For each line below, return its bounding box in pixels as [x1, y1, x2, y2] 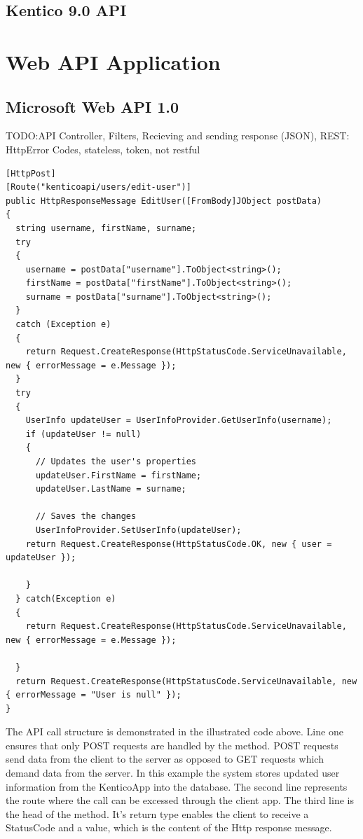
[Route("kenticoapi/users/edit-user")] [6, 182, 191, 193]
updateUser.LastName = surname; [35, 484, 186, 494]
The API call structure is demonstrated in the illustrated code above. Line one [6, 724, 343, 739]
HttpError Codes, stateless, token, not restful [6, 141, 200, 156]
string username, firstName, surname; [15, 223, 197, 233]
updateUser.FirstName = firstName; [35, 470, 202, 480]
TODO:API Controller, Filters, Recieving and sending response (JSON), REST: [6, 128, 350, 143]
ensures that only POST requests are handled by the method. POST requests [6, 737, 338, 752]
